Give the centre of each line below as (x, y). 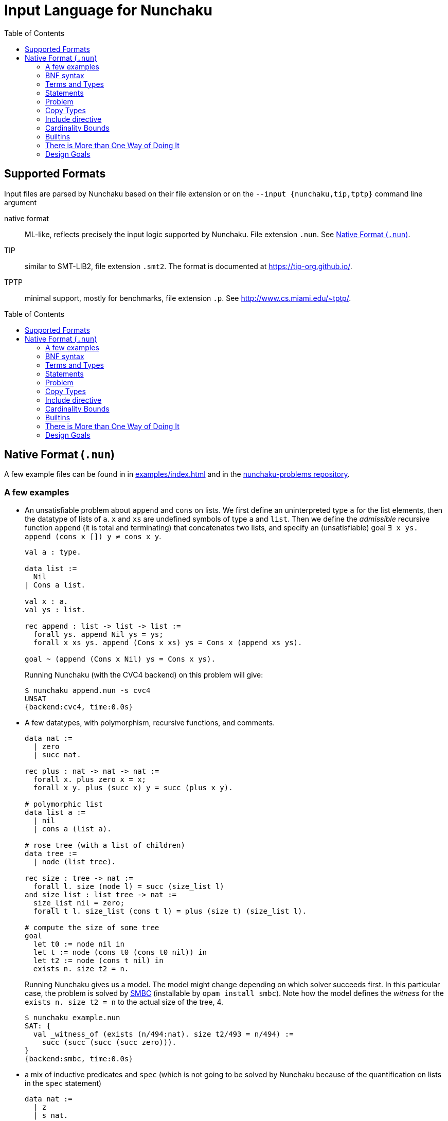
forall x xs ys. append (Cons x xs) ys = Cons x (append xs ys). (168, 643)
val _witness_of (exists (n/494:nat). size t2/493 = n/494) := (163, 1034)
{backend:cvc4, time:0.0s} (79, 707)
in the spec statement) (63, 1083)
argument (21, 202)
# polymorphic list (64, 804)
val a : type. (53, 552)
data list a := (55, 813)
